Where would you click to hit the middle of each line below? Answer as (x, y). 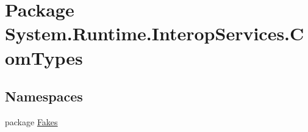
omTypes (44, 57)
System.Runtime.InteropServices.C (155, 33)
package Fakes (31, 121)
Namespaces (44, 96)
